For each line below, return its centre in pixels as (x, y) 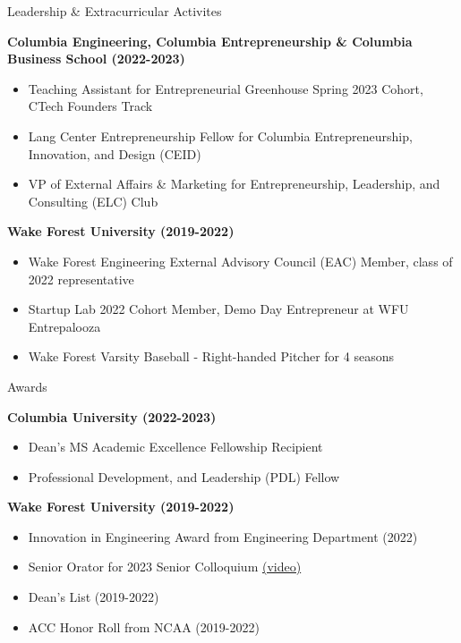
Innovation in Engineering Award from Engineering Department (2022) (223, 536)
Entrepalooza (64, 326)
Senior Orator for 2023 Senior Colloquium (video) (165, 567)
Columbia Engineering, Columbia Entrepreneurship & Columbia (210, 41)
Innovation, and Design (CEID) (115, 153)
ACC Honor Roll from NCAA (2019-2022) (144, 626)
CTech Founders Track (90, 106)
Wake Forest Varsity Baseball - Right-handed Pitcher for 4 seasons (211, 356)
